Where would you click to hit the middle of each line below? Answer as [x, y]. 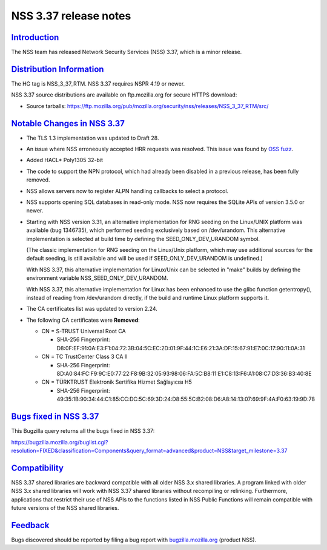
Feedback [30, 525]
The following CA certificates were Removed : [83, 320]
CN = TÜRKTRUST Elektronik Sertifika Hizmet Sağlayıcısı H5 [117, 382]
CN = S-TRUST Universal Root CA [84, 331]
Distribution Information [58, 69]
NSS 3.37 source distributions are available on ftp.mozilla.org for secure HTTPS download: [124, 95]
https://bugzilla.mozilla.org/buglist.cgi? [60, 442]
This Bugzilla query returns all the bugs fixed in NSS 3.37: [83, 431]
